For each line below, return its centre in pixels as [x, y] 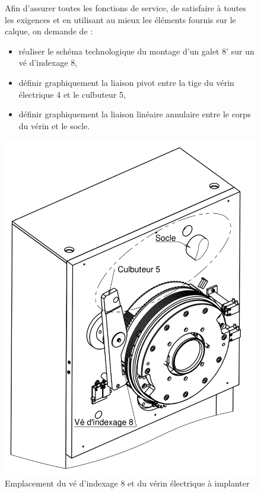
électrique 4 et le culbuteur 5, [72, 94]
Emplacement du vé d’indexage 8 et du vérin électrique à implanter [127, 483]
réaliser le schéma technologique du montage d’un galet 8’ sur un [136, 51]
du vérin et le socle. [54, 125]
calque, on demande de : [49, 31]
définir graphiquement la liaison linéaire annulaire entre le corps [135, 114]
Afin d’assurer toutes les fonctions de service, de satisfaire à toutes [125, 8]
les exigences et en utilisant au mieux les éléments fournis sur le [120, 19]
